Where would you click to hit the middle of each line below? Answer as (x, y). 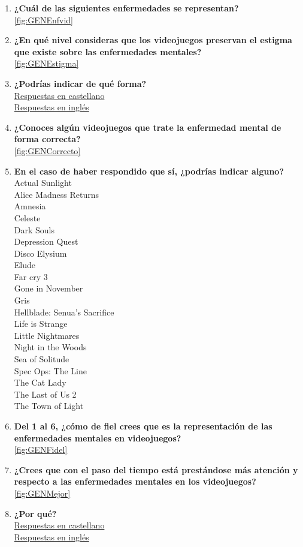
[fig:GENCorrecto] (47, 150)
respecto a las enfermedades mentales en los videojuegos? (135, 481)
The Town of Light (49, 406)
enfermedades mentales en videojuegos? (98, 438)
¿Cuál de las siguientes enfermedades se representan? (126, 8)
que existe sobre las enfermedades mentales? (108, 51)
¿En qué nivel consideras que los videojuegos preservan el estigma (153, 40)
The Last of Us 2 (45, 394)
